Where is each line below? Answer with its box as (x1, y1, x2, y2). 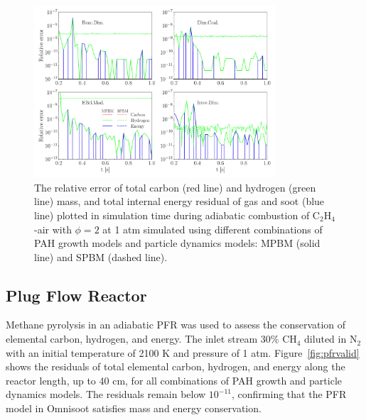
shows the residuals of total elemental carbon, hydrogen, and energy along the (6, 359, 345, 374)
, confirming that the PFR (232, 387, 347, 402)
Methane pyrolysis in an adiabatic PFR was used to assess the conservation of (6, 317, 346, 332)
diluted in (304, 331, 347, 346)
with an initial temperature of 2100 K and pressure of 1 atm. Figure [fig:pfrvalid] (6, 345, 360, 360)
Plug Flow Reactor (6, 284, 147, 306)
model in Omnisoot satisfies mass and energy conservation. (6, 401, 262, 416)
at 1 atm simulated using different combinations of (102, 221, 323, 236)
